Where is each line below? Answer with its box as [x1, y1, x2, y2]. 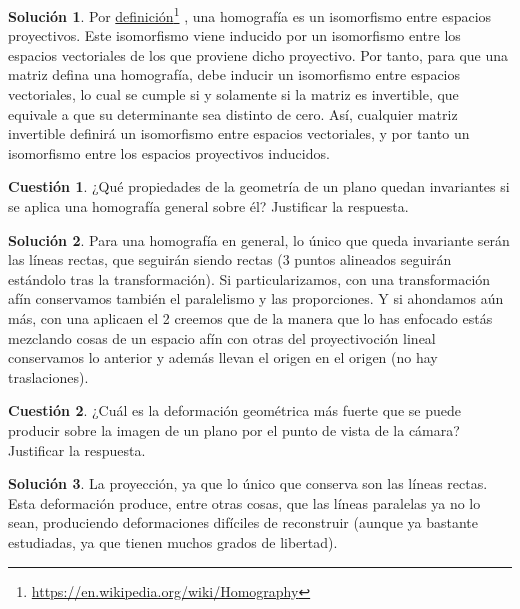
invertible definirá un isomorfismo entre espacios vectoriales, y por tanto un [8, 123, 470, 144]
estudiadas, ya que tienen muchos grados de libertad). [8, 531, 338, 552]
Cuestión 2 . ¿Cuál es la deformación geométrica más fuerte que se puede [8, 400, 461, 421]
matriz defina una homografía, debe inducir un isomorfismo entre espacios [8, 64, 461, 85]
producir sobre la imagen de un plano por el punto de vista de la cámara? [8, 419, 460, 440]
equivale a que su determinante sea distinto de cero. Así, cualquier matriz [8, 103, 458, 124]
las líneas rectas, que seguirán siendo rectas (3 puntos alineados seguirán [8, 249, 452, 270]
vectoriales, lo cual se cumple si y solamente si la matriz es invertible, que [8, 84, 459, 105]
